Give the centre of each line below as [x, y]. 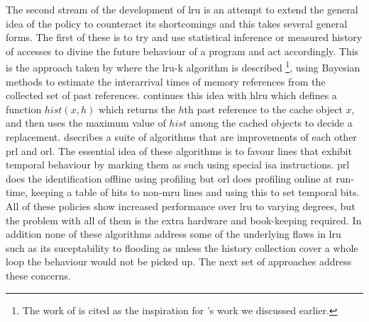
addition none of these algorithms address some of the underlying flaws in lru [174, 234]
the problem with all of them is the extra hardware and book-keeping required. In [184, 220]
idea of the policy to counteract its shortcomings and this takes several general [177, 23]
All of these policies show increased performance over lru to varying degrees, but [181, 206]
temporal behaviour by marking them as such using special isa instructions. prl [178, 165]
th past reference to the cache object [263, 109]
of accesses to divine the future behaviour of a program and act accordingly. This [182, 51]
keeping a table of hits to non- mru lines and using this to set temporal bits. [195, 192]
